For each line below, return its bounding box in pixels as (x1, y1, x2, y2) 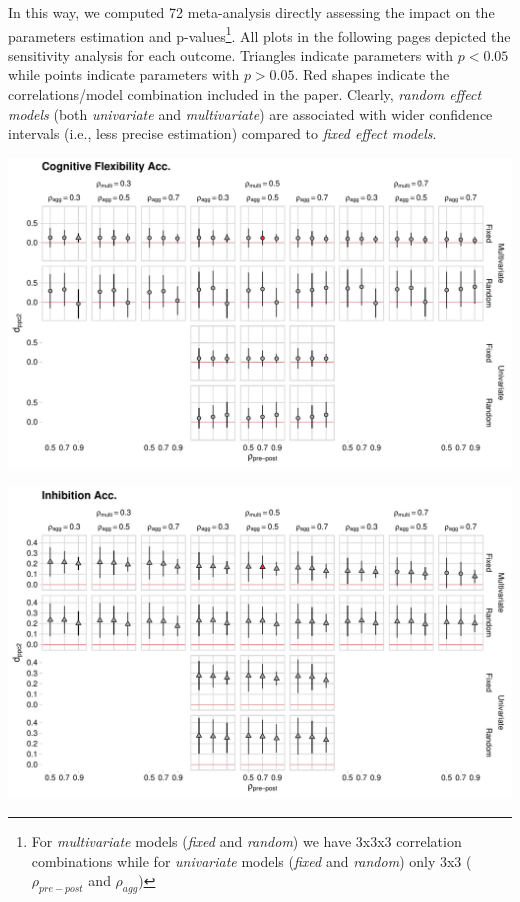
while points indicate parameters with (8, 64, 240, 85)
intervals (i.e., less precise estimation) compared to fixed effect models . (8, 123, 437, 144)
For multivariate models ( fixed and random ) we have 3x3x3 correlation (31, 831, 462, 852)
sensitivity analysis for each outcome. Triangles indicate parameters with (8, 44, 454, 65)
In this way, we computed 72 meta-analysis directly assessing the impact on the (8, 2, 495, 22)
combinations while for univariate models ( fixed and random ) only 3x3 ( (31, 850, 472, 871)
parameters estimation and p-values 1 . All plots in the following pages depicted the (8, 22, 511, 46)
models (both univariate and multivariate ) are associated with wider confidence (8, 103, 493, 124)
